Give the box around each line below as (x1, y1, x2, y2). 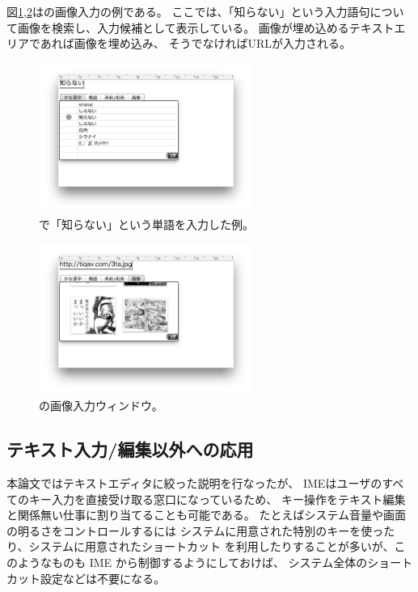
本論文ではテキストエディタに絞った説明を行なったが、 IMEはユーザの (6, 475, 382, 492)
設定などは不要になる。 (40, 569, 165, 586)
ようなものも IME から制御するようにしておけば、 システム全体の (17, 554, 368, 571)
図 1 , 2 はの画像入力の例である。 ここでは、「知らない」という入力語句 (6, 3, 370, 19)
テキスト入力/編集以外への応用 (6, 437, 254, 462)
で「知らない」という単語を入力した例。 (39, 216, 254, 233)
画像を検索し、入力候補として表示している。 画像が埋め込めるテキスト (17, 19, 395, 36)
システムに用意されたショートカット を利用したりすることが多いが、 (28, 538, 395, 555)
